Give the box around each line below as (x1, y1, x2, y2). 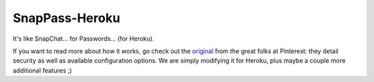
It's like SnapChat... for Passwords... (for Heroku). (12, 34, 155, 43)
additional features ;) (12, 66, 72, 74)
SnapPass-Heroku (12, 10, 121, 25)
